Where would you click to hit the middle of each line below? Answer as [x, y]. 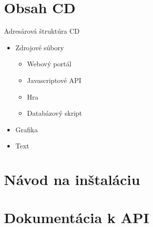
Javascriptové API [54, 80]
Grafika [27, 129]
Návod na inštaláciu [72, 179]
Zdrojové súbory [40, 47]
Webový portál [49, 64]
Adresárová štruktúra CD [42, 31]
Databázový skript [55, 113]
